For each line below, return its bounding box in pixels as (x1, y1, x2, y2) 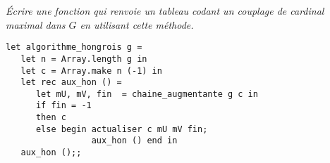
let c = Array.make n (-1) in (20, 65, 162, 76)
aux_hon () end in (91, 136, 178, 146)
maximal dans (6, 17, 66, 32)
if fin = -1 (35, 100, 92, 111)
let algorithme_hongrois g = (6, 42, 142, 53)
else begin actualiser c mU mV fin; (35, 124, 208, 134)
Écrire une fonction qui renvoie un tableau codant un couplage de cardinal (6, 4, 324, 18)
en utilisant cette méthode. (80, 17, 194, 32)
